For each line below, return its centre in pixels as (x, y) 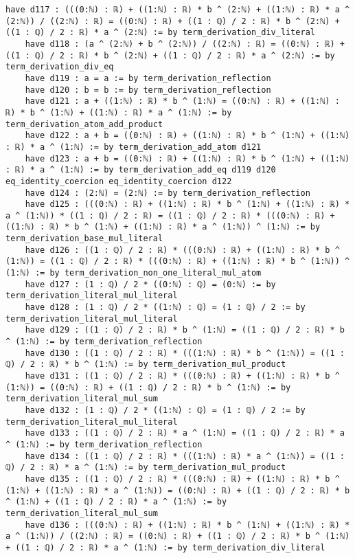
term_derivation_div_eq (60, 67)
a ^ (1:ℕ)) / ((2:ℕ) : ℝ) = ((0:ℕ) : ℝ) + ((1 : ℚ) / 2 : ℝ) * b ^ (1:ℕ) (178, 536)
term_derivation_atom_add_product (84, 124)
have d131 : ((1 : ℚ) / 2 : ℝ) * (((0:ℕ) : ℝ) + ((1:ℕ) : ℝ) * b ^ (182, 376)
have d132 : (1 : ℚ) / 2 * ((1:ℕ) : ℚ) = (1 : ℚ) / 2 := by (165, 410)
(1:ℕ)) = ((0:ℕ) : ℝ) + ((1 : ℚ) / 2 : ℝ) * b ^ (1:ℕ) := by (148, 387)
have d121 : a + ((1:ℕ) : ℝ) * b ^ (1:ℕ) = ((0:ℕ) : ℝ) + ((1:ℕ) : (182, 101)
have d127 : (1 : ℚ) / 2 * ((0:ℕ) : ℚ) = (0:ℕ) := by (150, 284)
